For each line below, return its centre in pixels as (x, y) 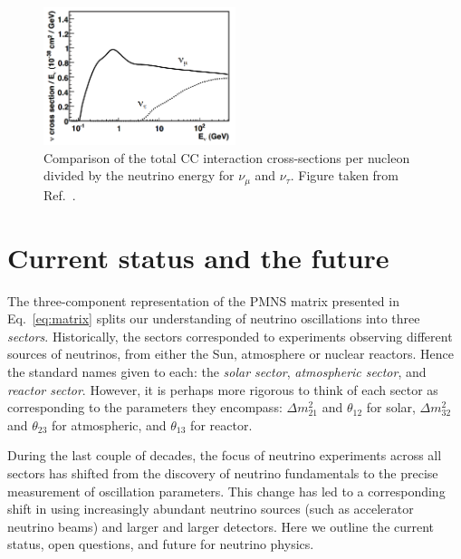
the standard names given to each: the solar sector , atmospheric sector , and (217, 371)
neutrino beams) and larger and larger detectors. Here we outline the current (221, 526)
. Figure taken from (345, 175)
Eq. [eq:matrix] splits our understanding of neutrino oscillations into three (214, 318)
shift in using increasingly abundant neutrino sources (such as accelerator (211, 509)
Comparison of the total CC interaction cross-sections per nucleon (227, 157)
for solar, (391, 407)
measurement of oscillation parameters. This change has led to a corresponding (226, 491)
